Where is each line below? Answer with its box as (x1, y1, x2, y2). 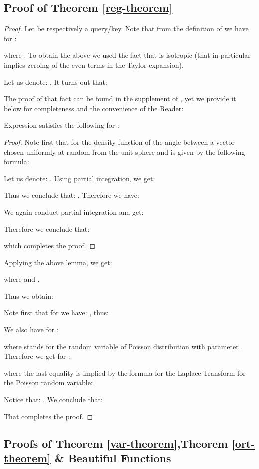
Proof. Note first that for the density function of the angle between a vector (4, 136, 235, 147)
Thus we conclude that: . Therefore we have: (4, 190, 139, 200)
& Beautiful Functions (54, 450, 171, 466)
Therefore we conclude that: (4, 223, 90, 234)
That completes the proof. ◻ (4, 411, 93, 421)
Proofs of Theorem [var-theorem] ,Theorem (4, 435, 228, 451)
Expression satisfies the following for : (4, 120, 119, 130)
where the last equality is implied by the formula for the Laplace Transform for (4, 367, 246, 378)
